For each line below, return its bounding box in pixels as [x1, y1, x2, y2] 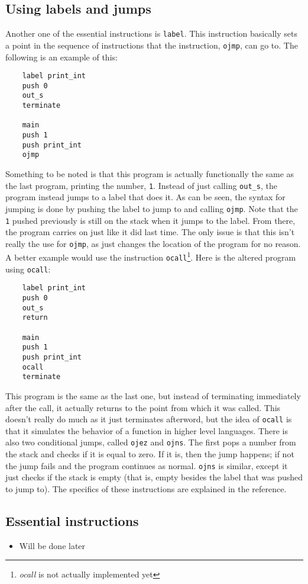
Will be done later [19, 539, 86, 551]
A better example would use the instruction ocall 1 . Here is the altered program [5, 249, 296, 264]
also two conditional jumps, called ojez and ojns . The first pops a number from [5, 436, 296, 448]
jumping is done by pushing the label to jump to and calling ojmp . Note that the [5, 202, 298, 214]
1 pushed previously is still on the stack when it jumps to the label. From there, [5, 214, 296, 226]
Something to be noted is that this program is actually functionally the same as [5, 168, 294, 180]
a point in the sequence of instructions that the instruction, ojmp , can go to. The [5, 38, 298, 51]
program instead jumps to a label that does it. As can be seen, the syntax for [5, 191, 286, 203]
